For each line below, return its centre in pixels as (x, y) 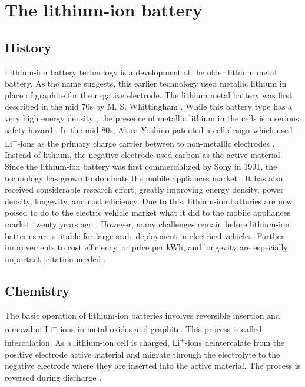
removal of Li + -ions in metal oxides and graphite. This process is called (133, 328)
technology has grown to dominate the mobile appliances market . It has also (144, 178)
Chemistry (37, 290)
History (28, 47)
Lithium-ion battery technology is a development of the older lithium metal (141, 72)
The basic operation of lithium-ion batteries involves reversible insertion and (142, 315)
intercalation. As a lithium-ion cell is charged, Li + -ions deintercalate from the (145, 342)
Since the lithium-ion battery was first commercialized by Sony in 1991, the (141, 166)
